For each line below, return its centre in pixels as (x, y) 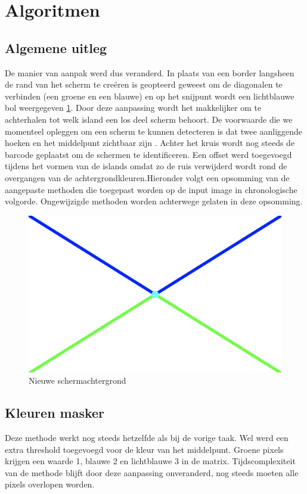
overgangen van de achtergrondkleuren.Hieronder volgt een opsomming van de (147, 177)
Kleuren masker (55, 413)
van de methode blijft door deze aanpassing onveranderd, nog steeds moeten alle (152, 472)
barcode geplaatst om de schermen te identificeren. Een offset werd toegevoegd (148, 154)
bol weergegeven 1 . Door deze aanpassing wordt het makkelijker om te (133, 108)
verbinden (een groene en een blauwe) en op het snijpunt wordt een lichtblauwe (150, 96)
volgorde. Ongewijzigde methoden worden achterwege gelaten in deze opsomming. (154, 201)
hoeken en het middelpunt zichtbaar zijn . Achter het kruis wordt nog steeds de (150, 143)
